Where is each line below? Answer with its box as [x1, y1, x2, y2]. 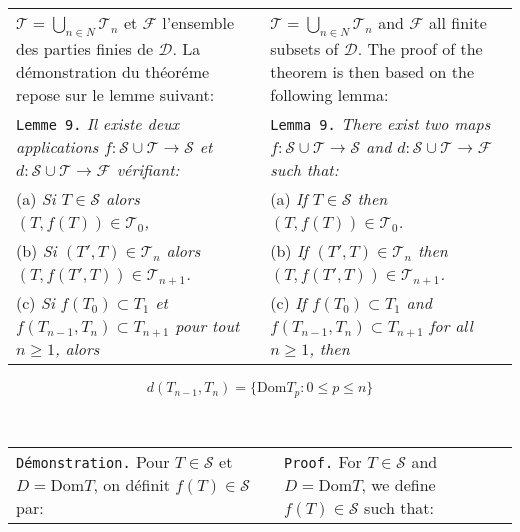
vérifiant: [116, 158, 180, 182]
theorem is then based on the [270, 60, 475, 84]
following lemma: [270, 83, 389, 107]
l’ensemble [162, 11, 234, 34]
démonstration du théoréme [16, 60, 210, 84]
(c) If [270, 291, 307, 315]
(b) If [270, 239, 309, 263]
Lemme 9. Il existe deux [16, 112, 180, 136]
